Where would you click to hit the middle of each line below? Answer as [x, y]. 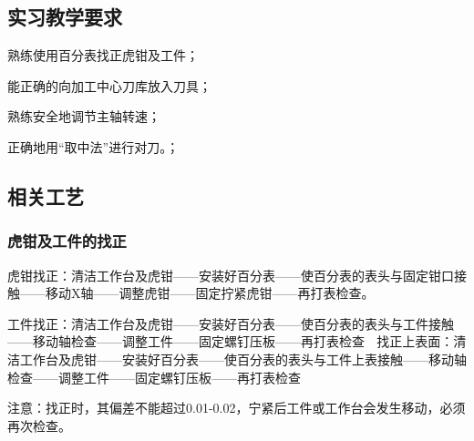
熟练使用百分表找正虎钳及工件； [103, 55]
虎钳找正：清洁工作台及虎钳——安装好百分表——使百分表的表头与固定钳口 [231, 275]
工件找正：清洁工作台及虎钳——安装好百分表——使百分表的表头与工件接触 [231, 323]
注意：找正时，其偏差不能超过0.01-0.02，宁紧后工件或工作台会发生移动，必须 [237, 408]
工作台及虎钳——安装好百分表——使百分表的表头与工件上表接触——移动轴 [243, 359]
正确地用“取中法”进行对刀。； [93, 146]
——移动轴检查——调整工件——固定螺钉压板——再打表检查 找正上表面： [231, 341]
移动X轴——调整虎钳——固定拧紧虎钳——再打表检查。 [210, 293]
